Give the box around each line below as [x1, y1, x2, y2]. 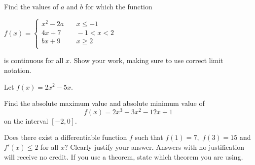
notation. [4, 65, 32, 75]
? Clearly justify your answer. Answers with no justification [64, 141, 245, 152]
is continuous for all [4, 55, 64, 66]
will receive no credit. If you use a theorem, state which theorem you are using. [4, 151, 243, 162]
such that [135, 132, 163, 142]
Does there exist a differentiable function [4, 132, 127, 142]
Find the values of [4, 1, 59, 11]
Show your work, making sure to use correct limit [73, 55, 223, 66]
